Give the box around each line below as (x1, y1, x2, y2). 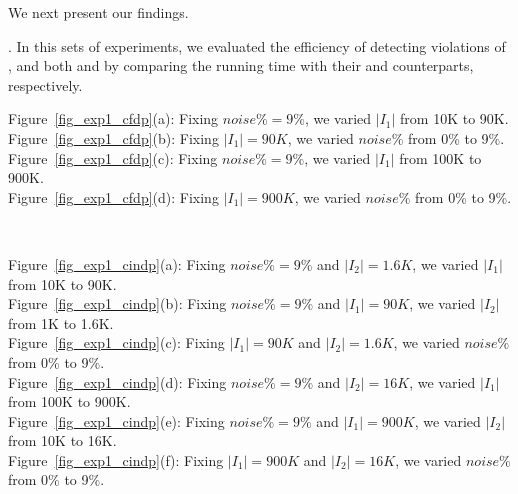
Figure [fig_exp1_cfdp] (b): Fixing (8, 127, 219, 148)
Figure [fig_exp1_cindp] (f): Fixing (8, 449, 224, 470)
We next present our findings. (8, 2, 189, 22)
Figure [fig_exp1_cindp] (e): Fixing (8, 410, 225, 431)
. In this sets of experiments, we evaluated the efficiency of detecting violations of (8, 35, 506, 56)
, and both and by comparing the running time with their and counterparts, (8, 55, 474, 76)
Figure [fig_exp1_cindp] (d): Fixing (8, 371, 227, 392)
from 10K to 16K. (8, 430, 117, 451)
